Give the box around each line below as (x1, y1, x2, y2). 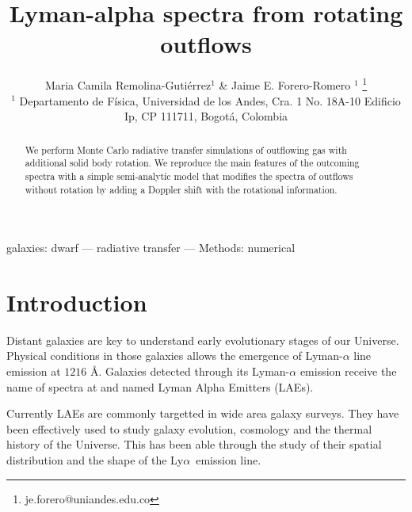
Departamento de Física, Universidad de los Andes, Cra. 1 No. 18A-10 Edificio (19, 92, 401, 109)
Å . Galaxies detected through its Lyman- (90, 363, 290, 380)
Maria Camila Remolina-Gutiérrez (44, 76, 212, 93)
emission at (6, 363, 61, 380)
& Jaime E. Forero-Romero (219, 76, 351, 93)
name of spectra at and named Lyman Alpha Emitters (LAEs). (6, 378, 314, 395)
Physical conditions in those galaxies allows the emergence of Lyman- (6, 347, 343, 364)
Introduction (6, 285, 147, 318)
